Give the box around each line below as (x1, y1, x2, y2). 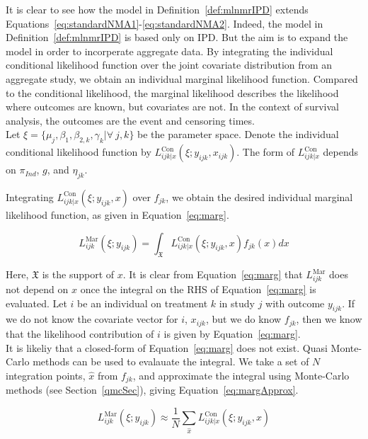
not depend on (6, 282, 69, 297)
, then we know (296, 312, 362, 326)
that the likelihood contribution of (6, 326, 154, 341)
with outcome (265, 295, 325, 310)
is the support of (42, 267, 115, 282)
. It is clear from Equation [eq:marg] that (122, 267, 303, 282)
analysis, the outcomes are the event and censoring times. (6, 113, 255, 127)
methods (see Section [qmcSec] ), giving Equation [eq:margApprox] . (6, 382, 299, 397)
